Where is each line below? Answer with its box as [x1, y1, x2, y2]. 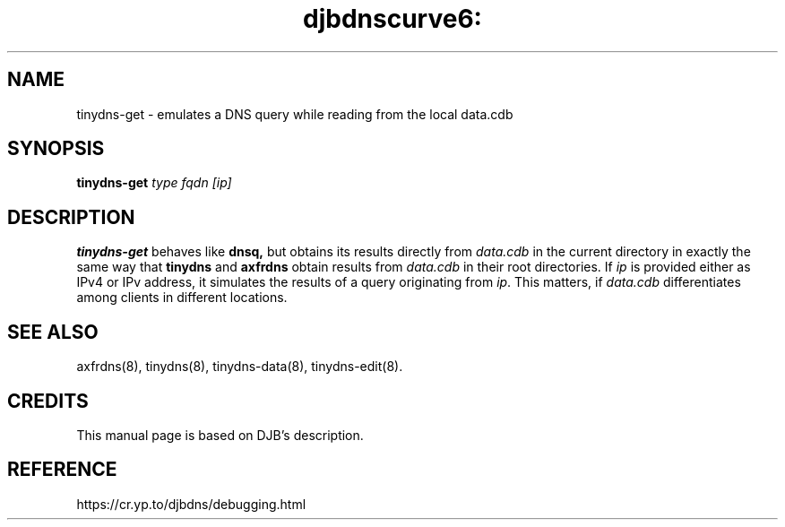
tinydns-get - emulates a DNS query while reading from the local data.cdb [76, 106, 513, 122]
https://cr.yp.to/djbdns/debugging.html [76, 496, 306, 512]
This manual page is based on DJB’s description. [76, 427, 364, 443]
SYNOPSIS [7, 137, 105, 160]
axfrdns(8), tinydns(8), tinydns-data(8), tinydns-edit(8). [76, 359, 403, 375]
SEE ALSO [7, 320, 99, 343]
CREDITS [7, 389, 89, 412]
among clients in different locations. [76, 289, 288, 306]
